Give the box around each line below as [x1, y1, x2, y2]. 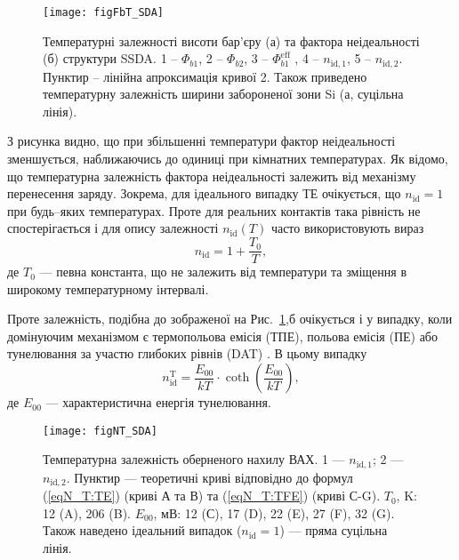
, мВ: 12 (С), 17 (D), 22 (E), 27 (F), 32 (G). [153, 503, 395, 522]
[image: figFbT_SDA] [43, 6, 165, 19]
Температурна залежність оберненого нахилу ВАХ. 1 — [43, 450, 345, 468]
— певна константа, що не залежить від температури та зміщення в [39, 262, 407, 281]
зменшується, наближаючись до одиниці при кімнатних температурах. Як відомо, [7, 149, 448, 168]
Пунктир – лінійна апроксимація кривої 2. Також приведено [43, 67, 367, 85]
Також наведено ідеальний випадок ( [43, 521, 242, 540]
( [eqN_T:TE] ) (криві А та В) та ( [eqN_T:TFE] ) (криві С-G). [43, 486, 381, 505]
